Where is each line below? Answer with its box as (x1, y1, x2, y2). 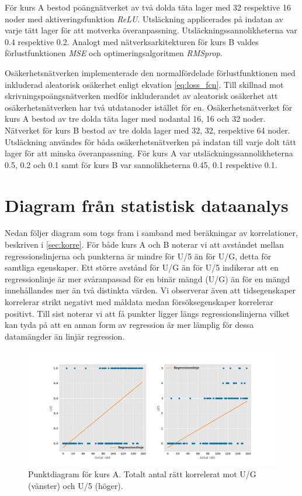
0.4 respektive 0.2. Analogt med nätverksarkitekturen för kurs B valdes (5, 35, 259, 47)
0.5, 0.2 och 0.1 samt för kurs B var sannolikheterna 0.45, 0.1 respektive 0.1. (5, 158, 277, 170)
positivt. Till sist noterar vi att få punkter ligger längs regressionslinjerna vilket (5, 307, 290, 319)
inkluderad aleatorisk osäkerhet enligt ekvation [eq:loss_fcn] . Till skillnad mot (5, 78, 284, 90)
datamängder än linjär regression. (5, 330, 125, 342)
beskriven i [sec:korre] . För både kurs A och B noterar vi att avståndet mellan (5, 238, 284, 251)
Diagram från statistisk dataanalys (5, 193, 289, 217)
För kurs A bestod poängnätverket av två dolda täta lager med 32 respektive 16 (5, 1, 291, 13)
